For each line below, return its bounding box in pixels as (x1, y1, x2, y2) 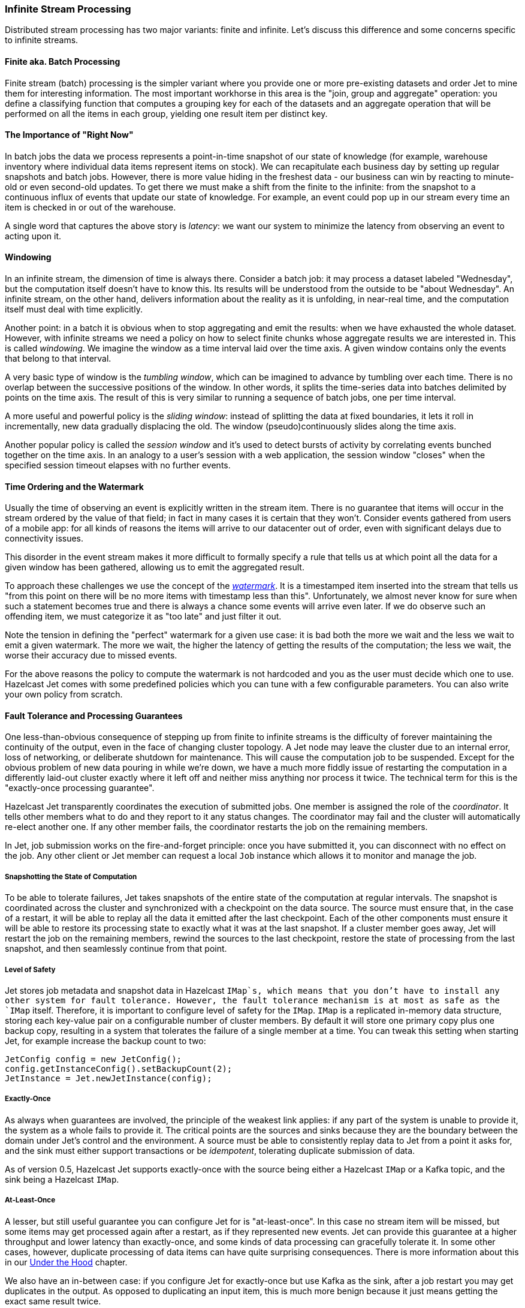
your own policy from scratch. (5, 689, 123, 700)
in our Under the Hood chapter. (5, 1256, 128, 1267)
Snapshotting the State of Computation (5, 872, 137, 881)
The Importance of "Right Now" (5, 130, 134, 140)
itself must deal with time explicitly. (5, 304, 143, 315)
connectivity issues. (5, 533, 84, 544)
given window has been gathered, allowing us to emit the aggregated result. (5, 562, 304, 573)
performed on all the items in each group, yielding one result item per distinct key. (5, 108, 328, 119)
